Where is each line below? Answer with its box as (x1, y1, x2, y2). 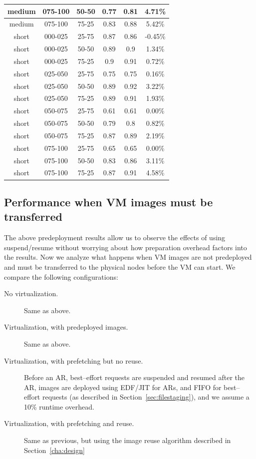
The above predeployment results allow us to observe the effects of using (4, 232, 226, 243)
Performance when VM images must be (4, 194, 213, 209)
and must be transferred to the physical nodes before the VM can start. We (4, 261, 236, 272)
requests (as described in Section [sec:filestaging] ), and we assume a (42, 392, 250, 402)
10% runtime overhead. (24, 401, 94, 412)
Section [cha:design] (24, 445, 85, 455)
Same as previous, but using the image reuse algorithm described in (24, 435, 231, 446)
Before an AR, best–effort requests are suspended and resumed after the (24, 372, 245, 383)
